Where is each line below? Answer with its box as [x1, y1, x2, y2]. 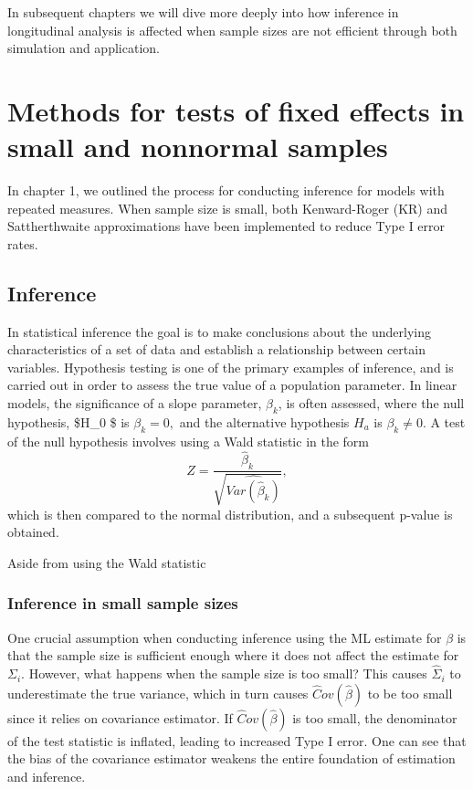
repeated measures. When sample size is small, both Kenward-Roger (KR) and [7, 198, 448, 217]
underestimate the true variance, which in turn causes [7, 683, 309, 702]
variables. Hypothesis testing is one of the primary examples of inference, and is [7, 357, 454, 376]
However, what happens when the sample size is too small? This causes [28, 664, 427, 683]
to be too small [367, 683, 453, 702]
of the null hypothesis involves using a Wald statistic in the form [7, 431, 370, 450]
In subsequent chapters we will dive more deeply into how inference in [7, 3, 399, 21]
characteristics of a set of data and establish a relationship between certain [7, 340, 426, 359]
